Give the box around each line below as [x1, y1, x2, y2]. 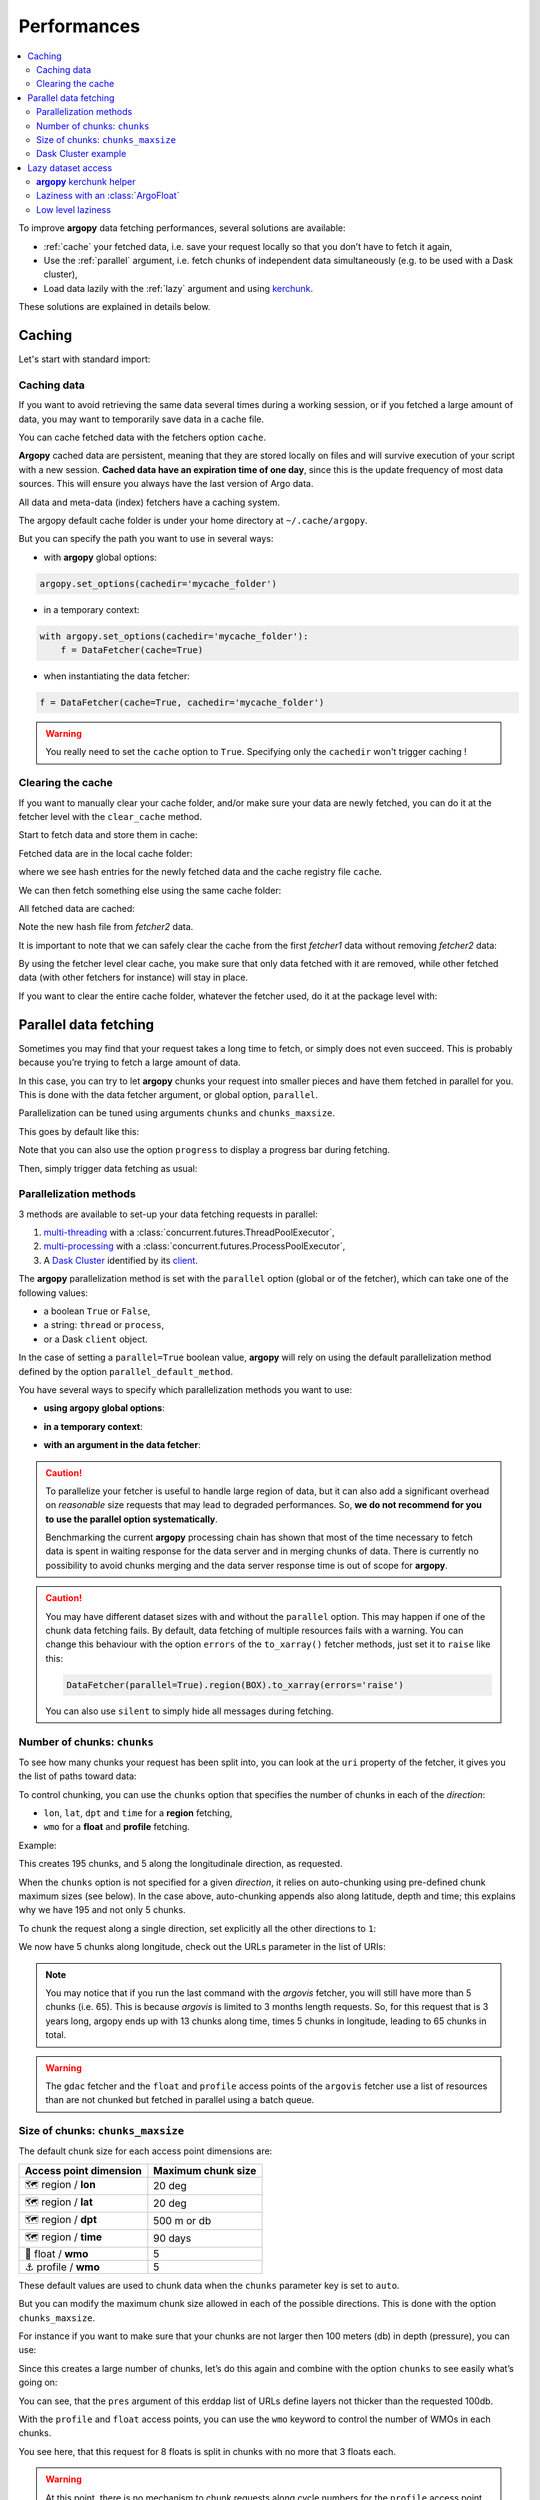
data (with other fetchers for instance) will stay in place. [18, 971, 249, 984]
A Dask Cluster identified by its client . [43, 1254, 199, 1266]
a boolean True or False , [43, 1305, 151, 1317]
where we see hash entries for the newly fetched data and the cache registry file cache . [18, 866, 383, 878]
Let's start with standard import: [18, 353, 151, 365]
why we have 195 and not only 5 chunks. [18, 1904, 186, 1916]
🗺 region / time [24, 2230, 103, 2244]
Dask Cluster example [36, 148, 127, 160]
